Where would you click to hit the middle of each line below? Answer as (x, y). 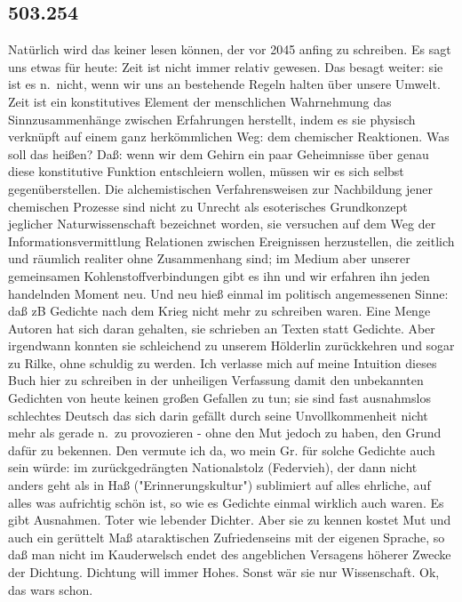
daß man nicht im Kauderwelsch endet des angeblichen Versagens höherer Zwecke (230, 554)
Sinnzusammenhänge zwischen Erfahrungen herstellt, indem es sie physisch (212, 119)
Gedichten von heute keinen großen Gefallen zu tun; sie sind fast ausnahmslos (219, 398)
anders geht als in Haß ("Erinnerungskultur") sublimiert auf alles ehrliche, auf (219, 485)
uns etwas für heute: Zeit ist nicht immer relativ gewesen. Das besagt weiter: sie (226, 66)
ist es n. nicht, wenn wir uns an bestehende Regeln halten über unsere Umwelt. (224, 84)
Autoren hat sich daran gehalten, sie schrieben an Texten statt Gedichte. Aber (222, 328)
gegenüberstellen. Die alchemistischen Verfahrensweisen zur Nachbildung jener (220, 188)
